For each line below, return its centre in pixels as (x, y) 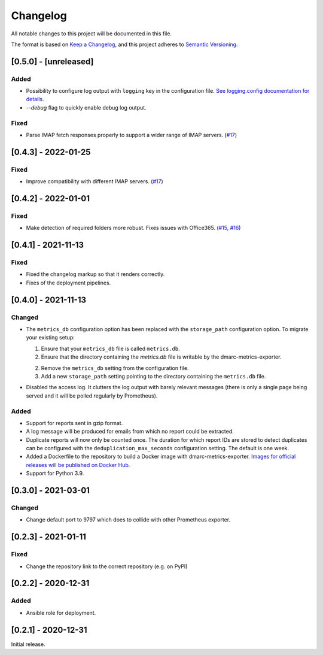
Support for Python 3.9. (55, 474)
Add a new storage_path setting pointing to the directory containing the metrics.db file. (153, 376)
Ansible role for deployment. (61, 612)
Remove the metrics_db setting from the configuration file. (115, 368)
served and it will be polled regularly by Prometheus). (92, 396)
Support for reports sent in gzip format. (74, 423)
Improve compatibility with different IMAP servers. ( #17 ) (95, 181)
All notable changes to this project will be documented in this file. (92, 34)
